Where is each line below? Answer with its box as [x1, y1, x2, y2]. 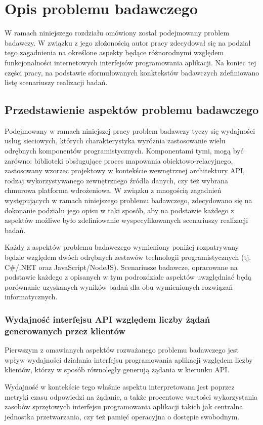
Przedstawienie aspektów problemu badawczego [5, 102, 259, 118]
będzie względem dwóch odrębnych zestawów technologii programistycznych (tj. [5, 252, 251, 262]
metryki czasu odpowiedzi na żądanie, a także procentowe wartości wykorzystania [5, 391, 258, 402]
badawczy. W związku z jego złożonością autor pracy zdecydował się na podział [5, 37, 251, 48]
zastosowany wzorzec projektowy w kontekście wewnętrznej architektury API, [5, 165, 245, 176]
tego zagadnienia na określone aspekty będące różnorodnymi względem [5, 47, 224, 58]
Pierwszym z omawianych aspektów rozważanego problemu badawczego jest [5, 344, 239, 355]
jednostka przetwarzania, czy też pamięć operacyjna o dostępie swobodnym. [5, 411, 240, 421]
